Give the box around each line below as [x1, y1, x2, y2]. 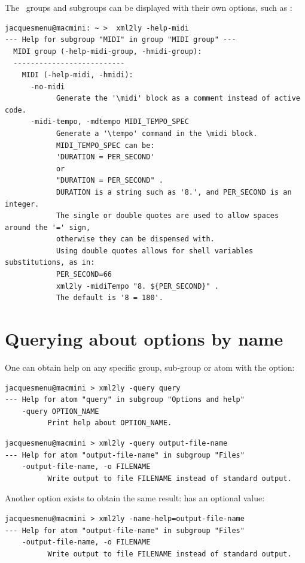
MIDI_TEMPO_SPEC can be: [56, 141, 155, 150]
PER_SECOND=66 [56, 270, 112, 279]
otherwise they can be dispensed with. [56, 235, 215, 244]
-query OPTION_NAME [22, 407, 99, 416]
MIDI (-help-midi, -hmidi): [22, 70, 133, 79]
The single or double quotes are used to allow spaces [56, 211, 279, 220]
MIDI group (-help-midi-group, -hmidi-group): [13, 47, 202, 56]
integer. [5, 199, 39, 208]
